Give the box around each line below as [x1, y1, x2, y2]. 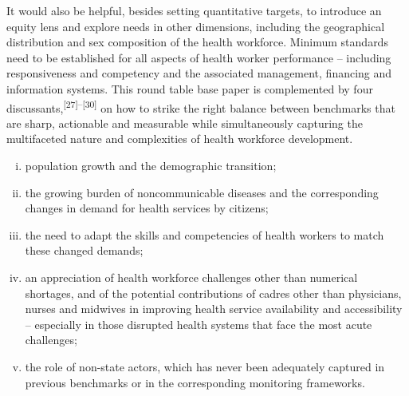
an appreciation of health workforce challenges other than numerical [25, 268, 358, 285]
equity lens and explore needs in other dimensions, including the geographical [6, 18, 385, 34]
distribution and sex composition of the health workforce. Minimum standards [6, 34, 388, 50]
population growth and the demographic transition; [25, 157, 277, 173]
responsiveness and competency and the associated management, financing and [6, 65, 392, 81]
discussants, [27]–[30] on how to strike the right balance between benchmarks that [6, 97, 395, 116]
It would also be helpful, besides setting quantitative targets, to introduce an [6, 2, 382, 18]
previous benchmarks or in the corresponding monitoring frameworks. [25, 374, 365, 390]
